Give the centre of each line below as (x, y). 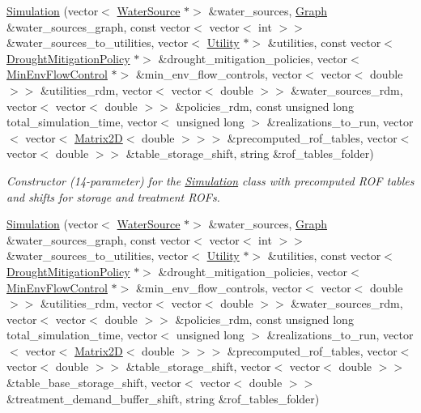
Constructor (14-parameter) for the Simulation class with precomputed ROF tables (210, 180)
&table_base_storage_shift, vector (94, 383)
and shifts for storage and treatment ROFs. (113, 196)
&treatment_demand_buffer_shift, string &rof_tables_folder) (163, 398)
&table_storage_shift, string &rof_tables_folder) (250, 153)
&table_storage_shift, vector (198, 366)
